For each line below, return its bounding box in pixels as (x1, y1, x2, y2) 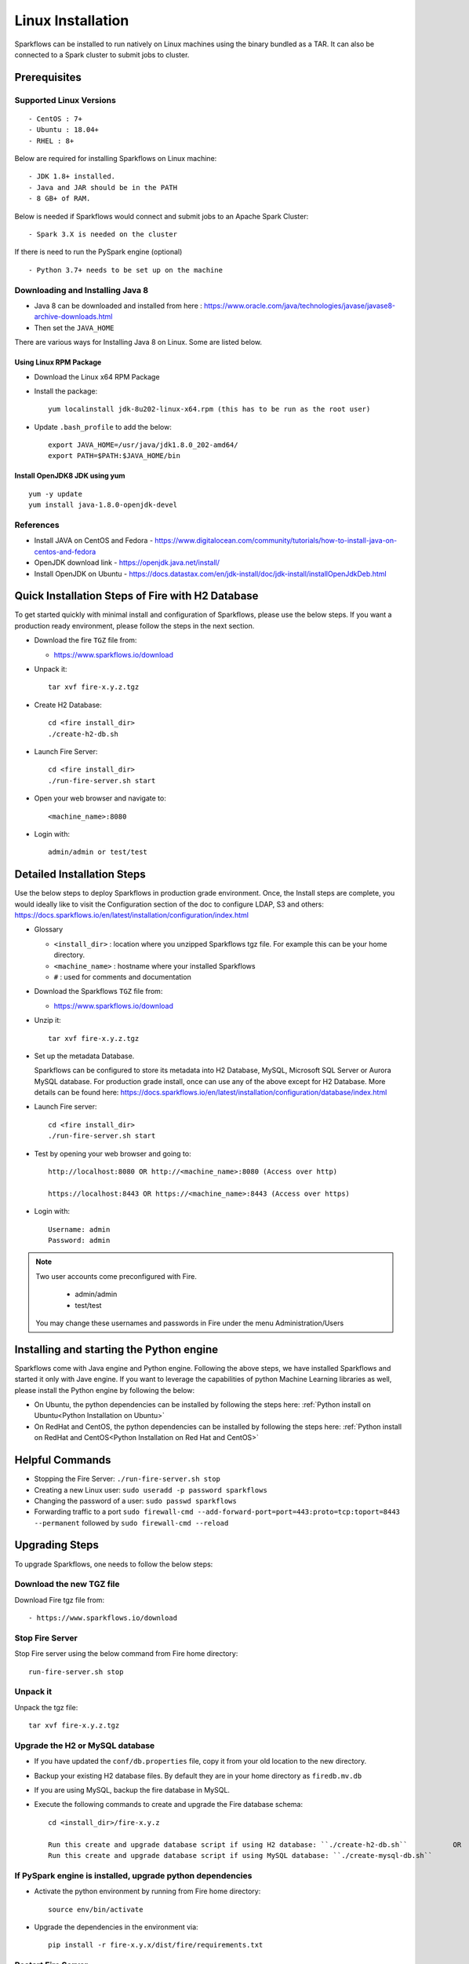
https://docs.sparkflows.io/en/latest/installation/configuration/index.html (14, 911, 249, 920)
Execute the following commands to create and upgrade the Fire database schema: (34, 1800, 304, 1809)
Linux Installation (14, 12, 129, 29)
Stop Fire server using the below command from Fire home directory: (14, 1649, 238, 1658)
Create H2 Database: (34, 700, 102, 709)
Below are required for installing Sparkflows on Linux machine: (14, 154, 217, 163)
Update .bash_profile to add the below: (34, 422, 172, 431)
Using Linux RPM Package (14, 357, 102, 367)
